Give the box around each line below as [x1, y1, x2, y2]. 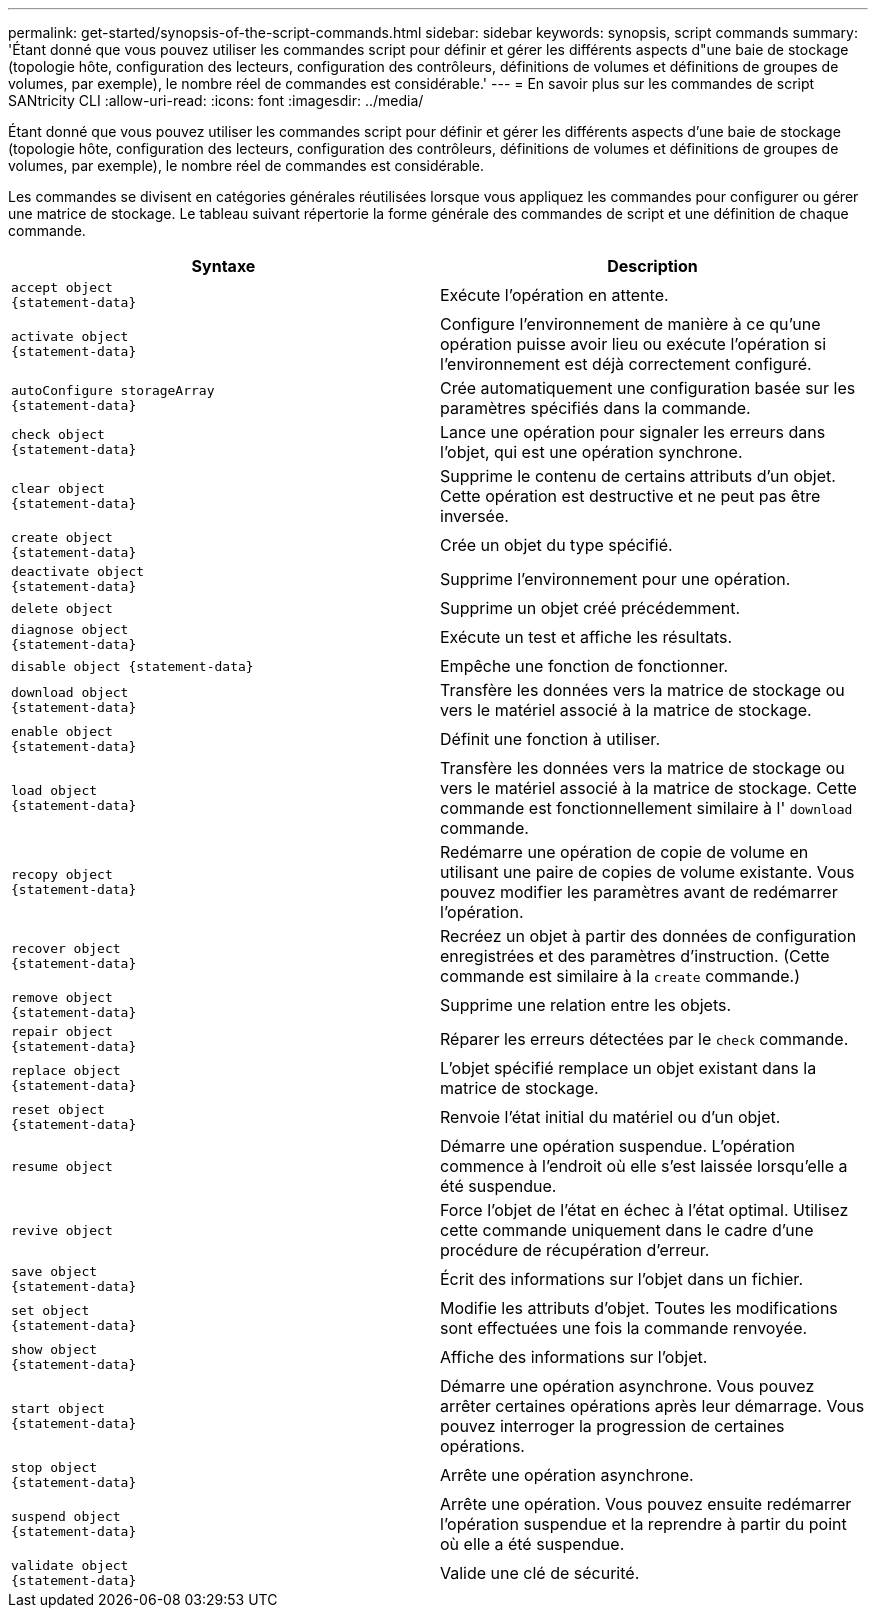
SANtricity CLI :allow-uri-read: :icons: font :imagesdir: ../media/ [8, 92, 424, 109]
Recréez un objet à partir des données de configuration [440, 926, 857, 946]
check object [11, 427, 105, 442]
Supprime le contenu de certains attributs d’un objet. [440, 466, 836, 486]
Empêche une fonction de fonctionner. [440, 656, 729, 676]
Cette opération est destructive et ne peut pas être [440, 486, 821, 506]
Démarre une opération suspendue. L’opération [440, 1136, 795, 1156]
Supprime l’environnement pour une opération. [440, 569, 791, 589]
